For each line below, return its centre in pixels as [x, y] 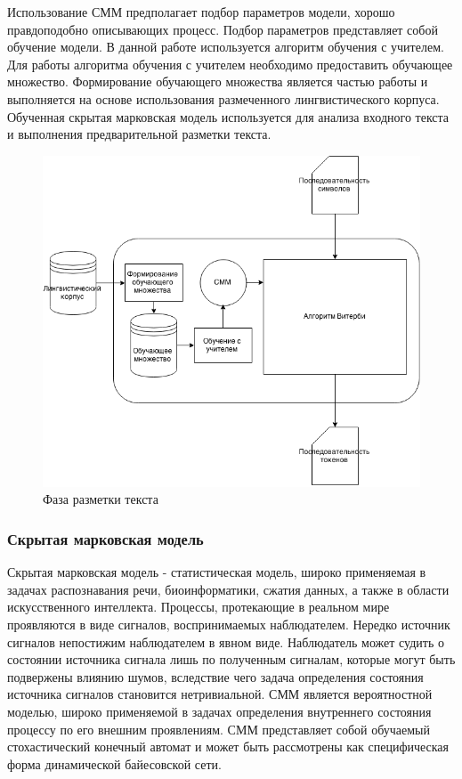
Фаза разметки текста [101, 499]
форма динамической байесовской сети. [114, 763]
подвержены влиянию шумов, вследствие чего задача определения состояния [215, 676]
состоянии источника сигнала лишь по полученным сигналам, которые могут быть [231, 659]
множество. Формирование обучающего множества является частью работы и [218, 81]
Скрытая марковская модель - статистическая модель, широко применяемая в [217, 572]
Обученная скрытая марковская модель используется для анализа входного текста [228, 116]
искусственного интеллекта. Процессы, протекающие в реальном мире [199, 607]
